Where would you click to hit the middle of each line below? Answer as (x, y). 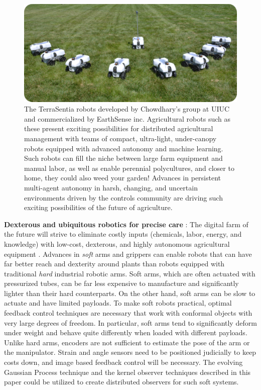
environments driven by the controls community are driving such (123, 197)
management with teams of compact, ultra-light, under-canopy (120, 138)
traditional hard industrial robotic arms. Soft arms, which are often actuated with (130, 273)
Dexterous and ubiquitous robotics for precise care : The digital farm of (126, 224)
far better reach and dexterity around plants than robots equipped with (114, 264)
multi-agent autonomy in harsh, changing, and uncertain (111, 187)
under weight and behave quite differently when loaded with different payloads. (126, 332)
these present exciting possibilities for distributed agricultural (119, 128)
